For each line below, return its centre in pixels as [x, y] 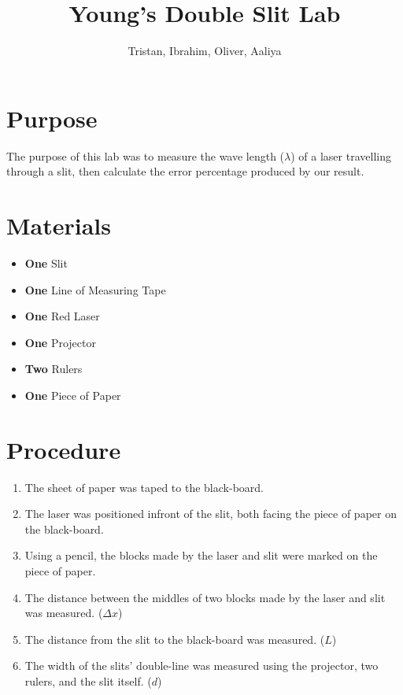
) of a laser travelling [341, 155]
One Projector [60, 342]
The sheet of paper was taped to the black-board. [144, 487]
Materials [59, 226]
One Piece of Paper [73, 395]
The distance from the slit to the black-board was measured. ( [175, 639]
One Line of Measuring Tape [95, 289]
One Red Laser [62, 316]
